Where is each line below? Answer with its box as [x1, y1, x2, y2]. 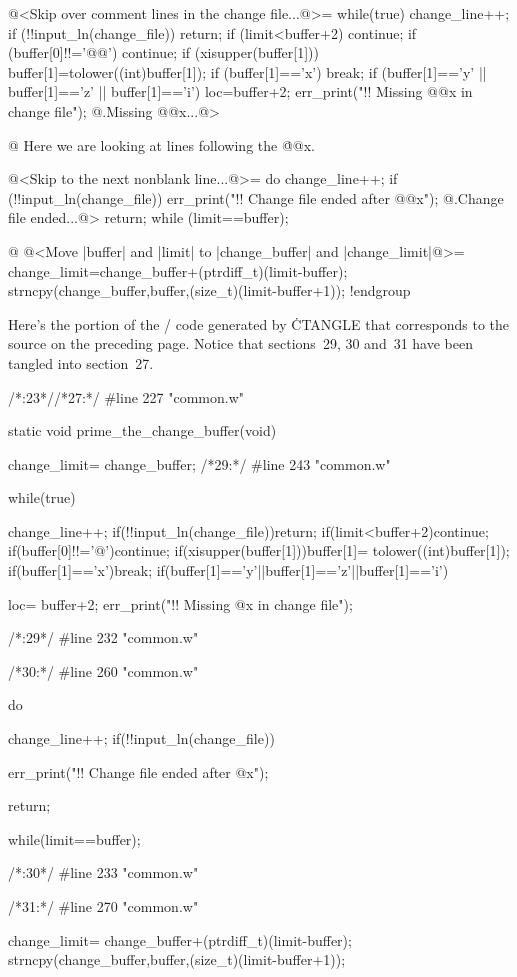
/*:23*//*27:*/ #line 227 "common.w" [8, 386, 245, 407]
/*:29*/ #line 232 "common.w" [8, 627, 199, 648]
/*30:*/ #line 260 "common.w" [8, 660, 199, 681]
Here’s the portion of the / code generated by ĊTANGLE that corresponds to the [8, 313, 510, 334]
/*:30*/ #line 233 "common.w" [8, 862, 199, 883]
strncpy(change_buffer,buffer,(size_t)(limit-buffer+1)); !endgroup [8, 280, 411, 301]
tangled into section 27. [8, 352, 154, 373]
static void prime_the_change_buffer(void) [8, 420, 277, 441]
